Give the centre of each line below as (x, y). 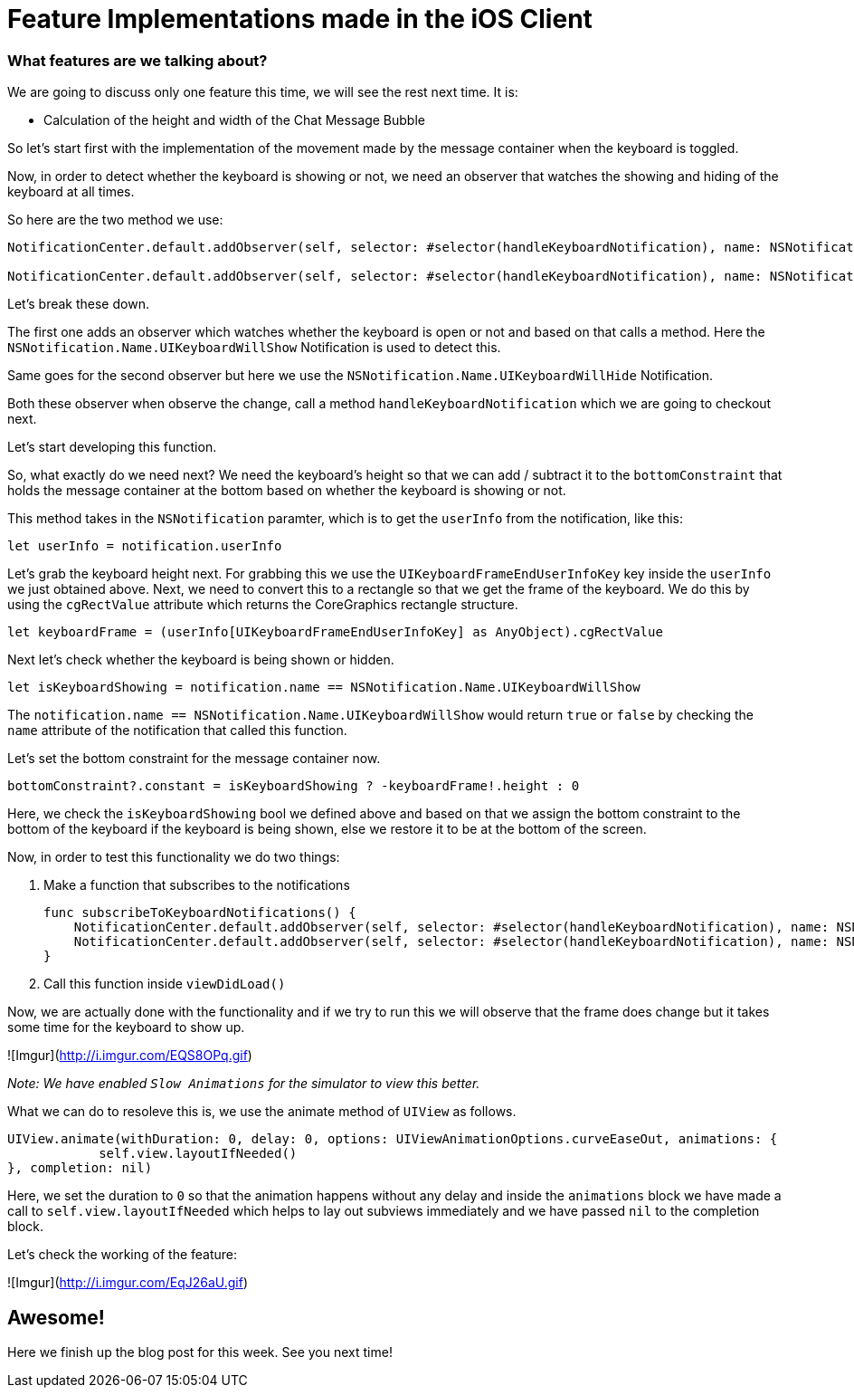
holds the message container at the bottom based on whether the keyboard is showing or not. (287, 491)
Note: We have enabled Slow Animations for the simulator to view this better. (244, 1084)
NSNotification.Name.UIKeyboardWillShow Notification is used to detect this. (254, 348)
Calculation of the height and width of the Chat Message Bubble (234, 120)
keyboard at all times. (71, 192)
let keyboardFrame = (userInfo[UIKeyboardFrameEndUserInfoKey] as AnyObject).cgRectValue (335, 632)
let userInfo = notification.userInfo (145, 546)
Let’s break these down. (78, 304)
